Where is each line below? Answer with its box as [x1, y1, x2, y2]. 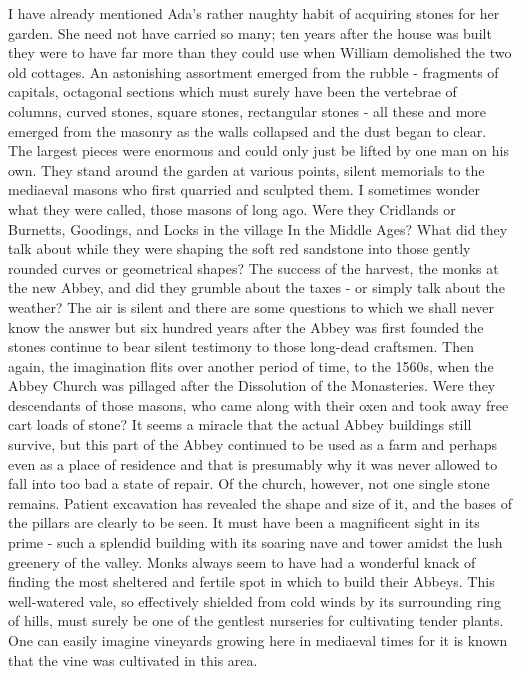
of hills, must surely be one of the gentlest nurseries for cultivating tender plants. [8, 610, 504, 631]
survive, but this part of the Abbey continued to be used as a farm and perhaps [8, 434, 498, 455]
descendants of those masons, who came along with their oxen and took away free [8, 394, 509, 415]
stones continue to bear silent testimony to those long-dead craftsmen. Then [8, 336, 475, 357]
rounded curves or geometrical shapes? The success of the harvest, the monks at [8, 257, 499, 278]
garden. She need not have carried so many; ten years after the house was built [8, 22, 492, 43]
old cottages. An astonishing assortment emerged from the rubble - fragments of [8, 61, 499, 82]
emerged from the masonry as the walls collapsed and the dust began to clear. [8, 120, 487, 141]
